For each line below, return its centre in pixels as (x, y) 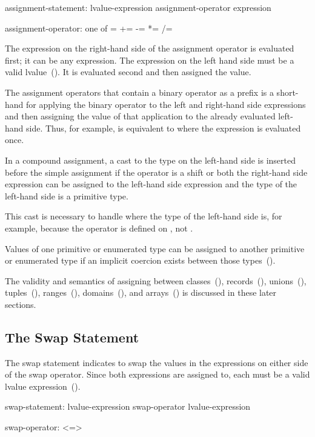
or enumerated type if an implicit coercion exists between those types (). (140, 260)
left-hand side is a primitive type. (67, 195)
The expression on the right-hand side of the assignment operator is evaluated (150, 48)
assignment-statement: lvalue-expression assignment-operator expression (138, 7)
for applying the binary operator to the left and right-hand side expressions (166, 104)
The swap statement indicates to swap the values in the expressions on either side (157, 362)
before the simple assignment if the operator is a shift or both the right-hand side (156, 172)
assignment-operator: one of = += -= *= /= (89, 28)
